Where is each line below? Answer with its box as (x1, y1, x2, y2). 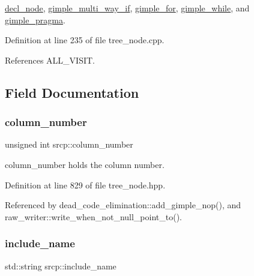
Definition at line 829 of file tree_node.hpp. (5, 178, 166, 191)
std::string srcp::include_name (5, 259, 116, 272)
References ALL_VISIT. (5, 53, 95, 66)
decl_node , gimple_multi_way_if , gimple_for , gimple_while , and (5, 2, 250, 14)
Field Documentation (5, 83, 139, 101)
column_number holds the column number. (5, 158, 165, 170)
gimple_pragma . (5, 13, 65, 26)
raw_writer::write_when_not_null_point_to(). (5, 210, 182, 223)
